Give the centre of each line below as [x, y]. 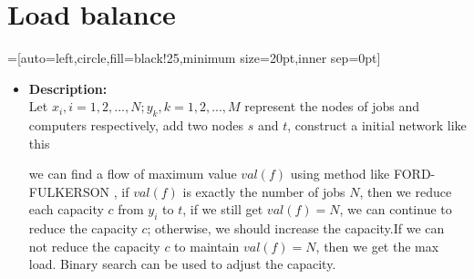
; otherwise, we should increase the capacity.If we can [296, 228]
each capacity [66, 209]
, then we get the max [377, 246]
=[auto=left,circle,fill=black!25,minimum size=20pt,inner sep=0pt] [194, 58]
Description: [68, 88]
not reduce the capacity [94, 246]
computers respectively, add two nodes [136, 125]
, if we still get [223, 209]
